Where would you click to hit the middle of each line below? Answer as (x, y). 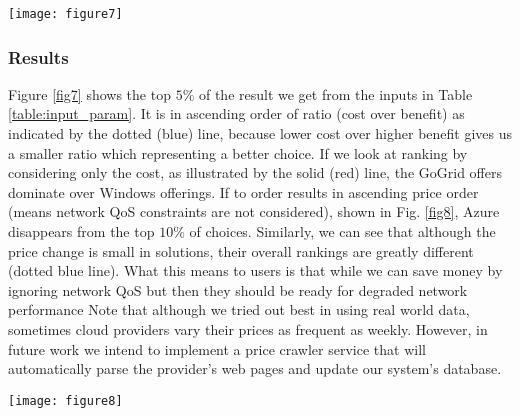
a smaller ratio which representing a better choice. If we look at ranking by (238, 152)
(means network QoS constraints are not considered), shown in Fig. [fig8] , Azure (254, 211)
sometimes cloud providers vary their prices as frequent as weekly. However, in (248, 329)
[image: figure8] (65, 400)
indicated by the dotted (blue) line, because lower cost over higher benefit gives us (260, 133)
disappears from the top (81, 231)
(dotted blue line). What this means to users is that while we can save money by (255, 270)
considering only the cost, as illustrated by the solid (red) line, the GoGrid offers (255, 172)
